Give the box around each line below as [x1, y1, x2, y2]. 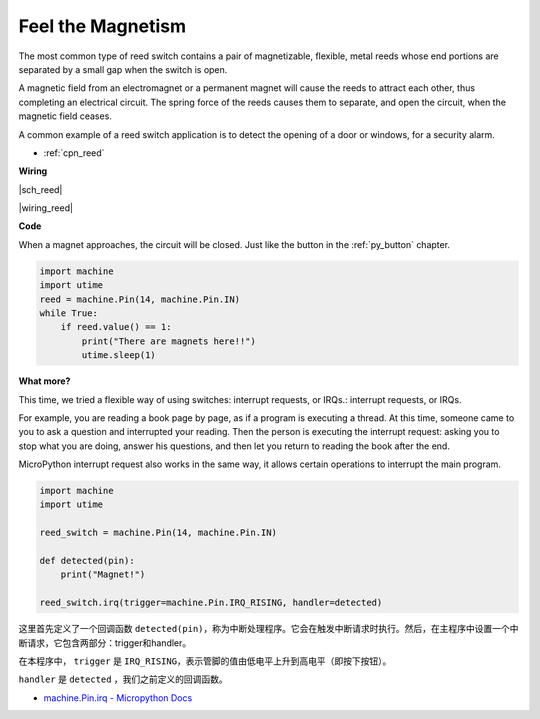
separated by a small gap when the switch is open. [18, 63, 228, 75]
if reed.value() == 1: [60, 321, 172, 333]
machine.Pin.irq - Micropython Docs [43, 691, 193, 704]
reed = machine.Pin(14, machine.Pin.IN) [39, 293, 240, 305]
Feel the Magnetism [18, 15, 187, 37]
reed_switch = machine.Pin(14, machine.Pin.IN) [39, 527, 277, 539]
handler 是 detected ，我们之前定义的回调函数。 [18, 673, 229, 685]
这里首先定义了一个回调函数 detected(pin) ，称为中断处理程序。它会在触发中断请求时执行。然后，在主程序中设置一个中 [18, 623, 519, 635]
